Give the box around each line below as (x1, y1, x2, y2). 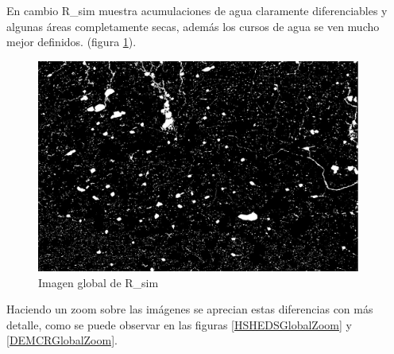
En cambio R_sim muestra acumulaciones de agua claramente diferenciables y (6, 2, 388, 18)
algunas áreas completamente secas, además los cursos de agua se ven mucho (6, 18, 380, 34)
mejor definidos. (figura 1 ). (6, 33, 137, 50)
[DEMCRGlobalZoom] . (6, 332, 118, 348)
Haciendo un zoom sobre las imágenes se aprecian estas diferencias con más (6, 301, 373, 317)
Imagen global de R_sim (38, 274, 159, 290)
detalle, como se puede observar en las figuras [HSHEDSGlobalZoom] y (6, 316, 352, 333)
